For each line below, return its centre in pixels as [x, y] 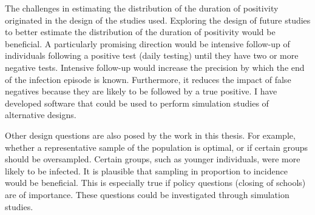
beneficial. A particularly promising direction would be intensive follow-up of [147, 43]
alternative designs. [41, 115]
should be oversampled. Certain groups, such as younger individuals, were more [153, 159]
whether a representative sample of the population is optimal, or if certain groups [157, 147]
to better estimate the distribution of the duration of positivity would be [140, 32]
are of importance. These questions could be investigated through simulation [147, 194]
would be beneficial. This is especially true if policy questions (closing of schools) [155, 183]
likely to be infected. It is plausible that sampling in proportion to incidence [146, 170]
